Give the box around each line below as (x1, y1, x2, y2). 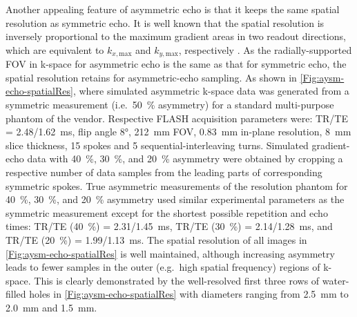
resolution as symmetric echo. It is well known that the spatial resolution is (6, 15, 325, 30)
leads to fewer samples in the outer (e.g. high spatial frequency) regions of (6, 260, 320, 274)
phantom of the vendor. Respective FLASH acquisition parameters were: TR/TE (6, 111, 349, 125)
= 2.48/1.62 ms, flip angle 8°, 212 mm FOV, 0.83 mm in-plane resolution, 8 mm (6, 124, 351, 139)
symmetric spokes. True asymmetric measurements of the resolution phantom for (6, 178, 348, 193)
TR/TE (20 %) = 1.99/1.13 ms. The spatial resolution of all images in (6, 232, 307, 247)
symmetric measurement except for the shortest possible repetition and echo (6, 205, 328, 220)
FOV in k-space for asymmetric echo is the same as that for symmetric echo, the (6, 57, 347, 71)
